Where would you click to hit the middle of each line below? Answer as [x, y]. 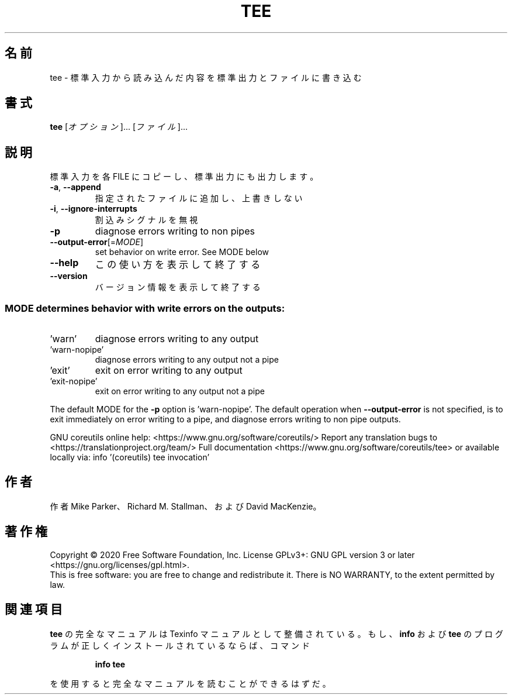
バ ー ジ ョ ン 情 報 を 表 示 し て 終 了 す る [178, 287]
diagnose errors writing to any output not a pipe [187, 360]
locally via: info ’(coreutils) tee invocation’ [130, 457]
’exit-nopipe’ [74, 381]
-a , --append [75, 187]
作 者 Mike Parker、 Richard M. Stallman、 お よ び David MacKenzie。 [186, 506]
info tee [110, 664]
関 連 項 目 [34, 610]
